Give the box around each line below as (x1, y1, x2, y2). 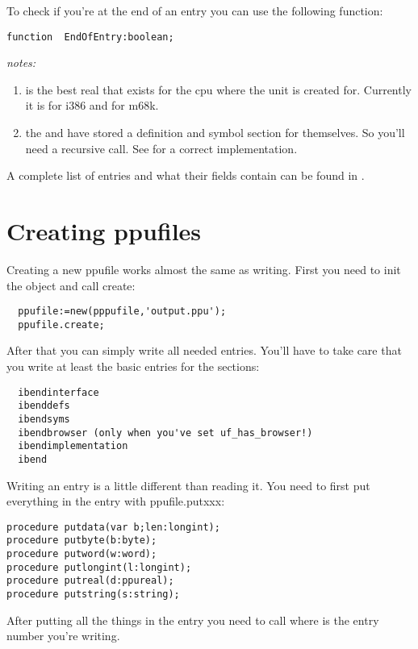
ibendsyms (18, 413, 70, 425)
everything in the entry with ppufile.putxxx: (6, 493, 225, 510)
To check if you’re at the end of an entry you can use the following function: (6, 2, 383, 19)
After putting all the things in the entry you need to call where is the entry (6, 611, 379, 628)
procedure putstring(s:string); (6, 589, 180, 601)
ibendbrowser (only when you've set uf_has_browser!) (18, 426, 313, 439)
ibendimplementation (18, 440, 128, 452)
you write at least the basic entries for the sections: (6, 358, 260, 375)
